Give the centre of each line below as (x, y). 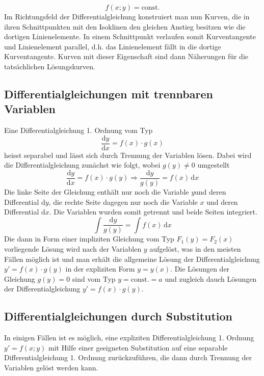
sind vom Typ (94, 278)
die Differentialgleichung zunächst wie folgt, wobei (82, 165)
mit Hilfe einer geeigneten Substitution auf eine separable (138, 347)
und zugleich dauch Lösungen (211, 278)
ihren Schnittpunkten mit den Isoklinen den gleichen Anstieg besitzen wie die (125, 26)
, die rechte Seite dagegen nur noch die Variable (123, 202)
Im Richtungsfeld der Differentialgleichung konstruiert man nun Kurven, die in (127, 16)
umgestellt (214, 165)
